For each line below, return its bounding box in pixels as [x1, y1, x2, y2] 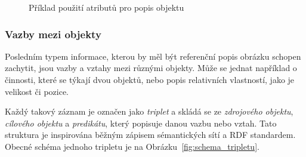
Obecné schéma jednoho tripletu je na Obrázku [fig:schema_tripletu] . [5, 140, 259, 152]
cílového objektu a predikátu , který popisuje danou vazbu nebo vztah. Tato [5, 116, 277, 129]
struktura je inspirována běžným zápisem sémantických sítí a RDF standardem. [5, 128, 296, 141]
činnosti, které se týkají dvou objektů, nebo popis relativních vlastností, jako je [5, 73, 295, 85]
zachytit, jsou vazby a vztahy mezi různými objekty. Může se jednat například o [5, 61, 297, 74]
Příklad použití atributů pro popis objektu [29, 1, 184, 13]
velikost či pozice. [5, 85, 69, 97]
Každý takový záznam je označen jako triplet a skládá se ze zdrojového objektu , [5, 105, 293, 118]
